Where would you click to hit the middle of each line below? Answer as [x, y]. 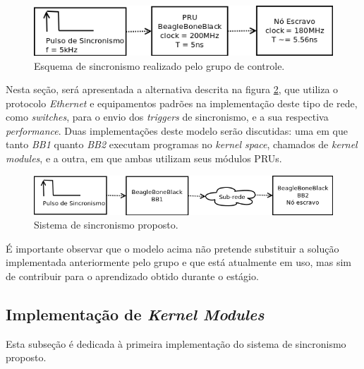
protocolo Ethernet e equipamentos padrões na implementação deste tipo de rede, [182, 103]
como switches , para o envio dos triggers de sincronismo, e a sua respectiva [167, 117]
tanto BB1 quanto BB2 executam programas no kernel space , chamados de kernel [182, 144]
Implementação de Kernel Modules [135, 314]
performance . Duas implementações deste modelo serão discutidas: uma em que [177, 130]
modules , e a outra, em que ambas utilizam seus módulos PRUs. [144, 158]
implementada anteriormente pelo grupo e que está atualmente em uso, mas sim [178, 262]
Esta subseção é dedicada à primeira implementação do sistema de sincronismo [176, 343]
